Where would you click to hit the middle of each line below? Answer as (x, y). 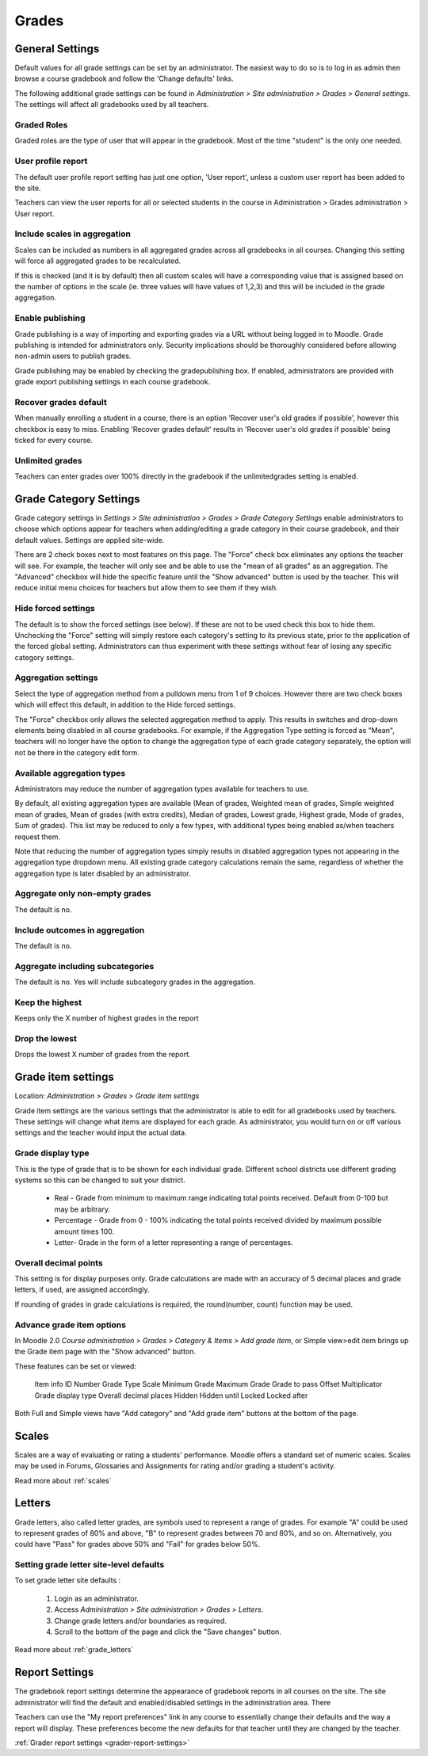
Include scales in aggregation (73, 234)
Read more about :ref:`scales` (63, 1480)
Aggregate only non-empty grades (83, 894)
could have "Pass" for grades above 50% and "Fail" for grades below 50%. (138, 1544)
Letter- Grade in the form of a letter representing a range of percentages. (174, 1242)
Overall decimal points (59, 1262)
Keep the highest (48, 1002)
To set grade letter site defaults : (68, 1580)
